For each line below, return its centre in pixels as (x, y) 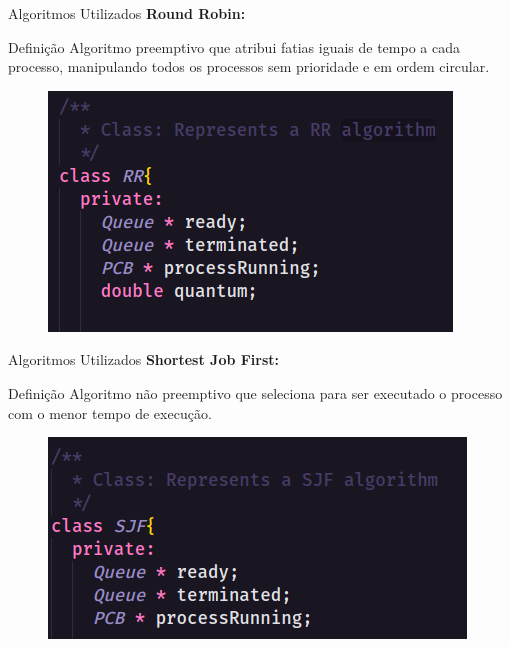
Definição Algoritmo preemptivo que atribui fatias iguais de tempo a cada (234, 46)
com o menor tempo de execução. (110, 412)
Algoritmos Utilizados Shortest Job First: (144, 359)
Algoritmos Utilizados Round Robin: (127, 13)
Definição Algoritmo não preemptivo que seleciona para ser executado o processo (255, 392)
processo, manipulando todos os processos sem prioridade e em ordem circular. (249, 66)
